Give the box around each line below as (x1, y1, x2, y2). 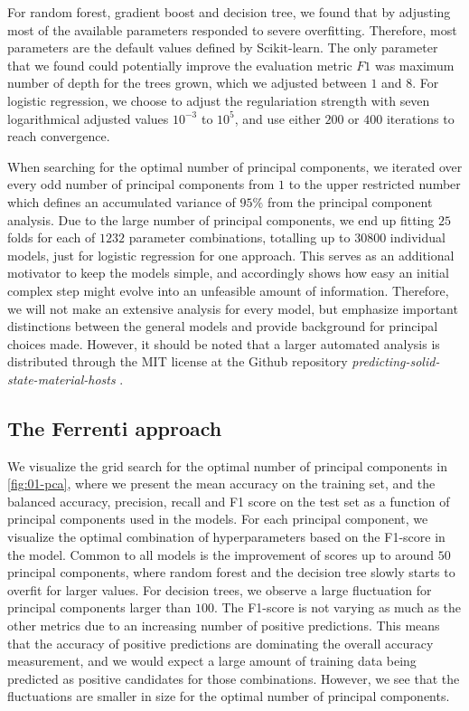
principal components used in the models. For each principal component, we (7, 509, 428, 528)
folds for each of (7, 228, 96, 247)
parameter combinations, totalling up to (128, 228, 351, 247)
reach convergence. (7, 127, 110, 146)
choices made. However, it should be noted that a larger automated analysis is (7, 334, 440, 353)
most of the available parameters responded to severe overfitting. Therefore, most (7, 20, 457, 39)
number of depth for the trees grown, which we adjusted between (7, 73, 367, 92)
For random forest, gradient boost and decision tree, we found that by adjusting (7, 3, 451, 21)
